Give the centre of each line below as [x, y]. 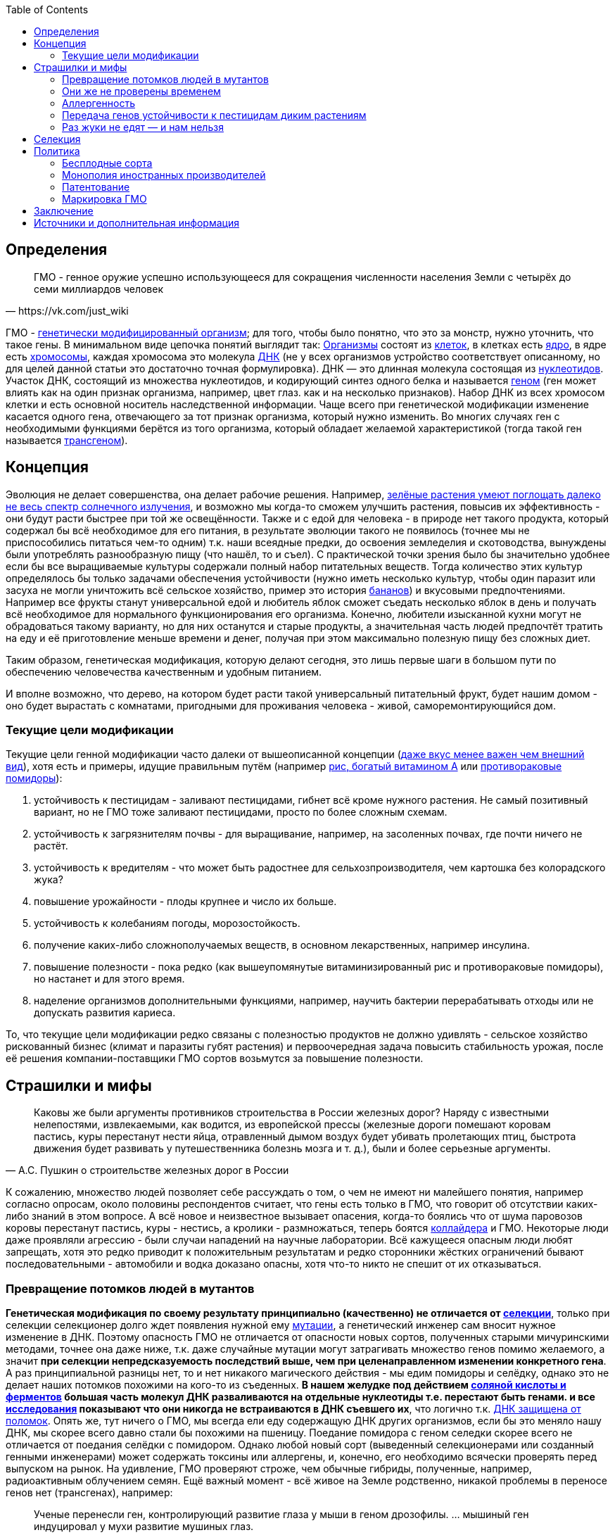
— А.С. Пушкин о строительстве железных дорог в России [147, 1170]
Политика [57, 151]
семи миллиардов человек [99, 289]
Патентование [96, 187]
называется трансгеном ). [67, 440]
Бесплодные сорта [107, 163]
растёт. [51, 846]
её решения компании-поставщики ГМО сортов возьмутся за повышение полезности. [215, 1059]
